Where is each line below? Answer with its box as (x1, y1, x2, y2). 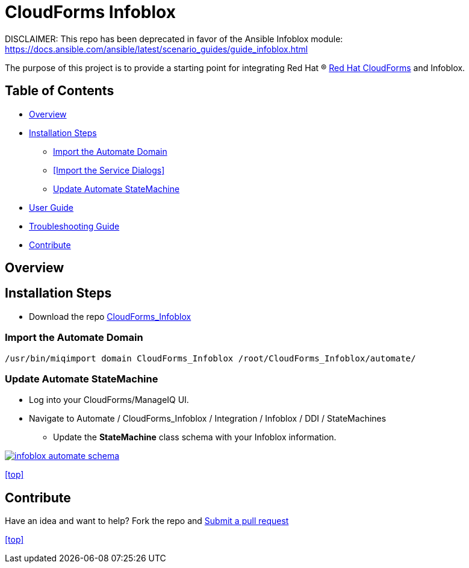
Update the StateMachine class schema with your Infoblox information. (53, 432, 337, 443)
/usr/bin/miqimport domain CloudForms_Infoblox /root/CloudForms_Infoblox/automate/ (5, 353, 416, 363)
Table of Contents (5, 83, 114, 99)
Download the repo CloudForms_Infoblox (29, 311, 191, 322)
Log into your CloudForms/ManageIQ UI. (29, 395, 189, 405)
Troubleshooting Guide (29, 220, 120, 231)
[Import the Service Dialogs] (53, 164, 165, 175)
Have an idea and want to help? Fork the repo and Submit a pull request (5, 516, 289, 526)
